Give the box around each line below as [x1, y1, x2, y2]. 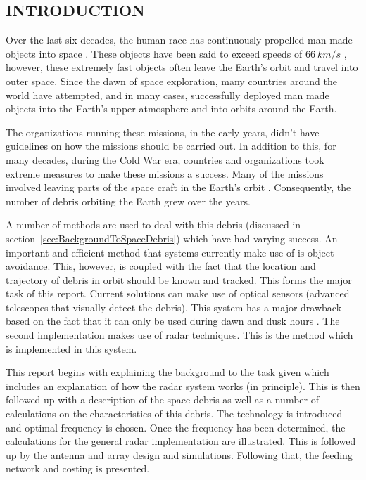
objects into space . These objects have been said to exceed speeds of [6, 46, 303, 60]
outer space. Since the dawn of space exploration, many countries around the [6, 73, 337, 88]
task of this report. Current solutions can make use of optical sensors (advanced [6, 286, 350, 301]
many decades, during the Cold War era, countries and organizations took [6, 152, 324, 167]
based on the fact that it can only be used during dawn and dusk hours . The [6, 313, 340, 328]
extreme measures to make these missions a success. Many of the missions [6, 166, 324, 181]
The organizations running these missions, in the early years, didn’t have [6, 124, 320, 139]
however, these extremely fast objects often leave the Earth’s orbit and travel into [6, 60, 358, 74]
